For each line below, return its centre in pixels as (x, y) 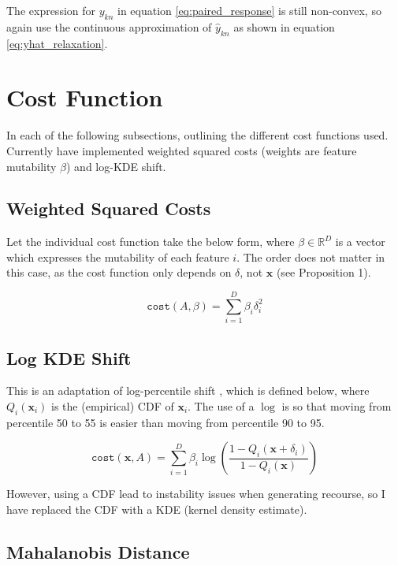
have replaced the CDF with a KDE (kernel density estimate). (157, 509)
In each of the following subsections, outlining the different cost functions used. (197, 135)
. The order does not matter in (311, 256)
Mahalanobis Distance (98, 551)
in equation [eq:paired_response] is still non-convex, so (249, 10)
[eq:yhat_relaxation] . (57, 43)
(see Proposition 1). (324, 272)
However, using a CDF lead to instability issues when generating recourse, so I (196, 494)
